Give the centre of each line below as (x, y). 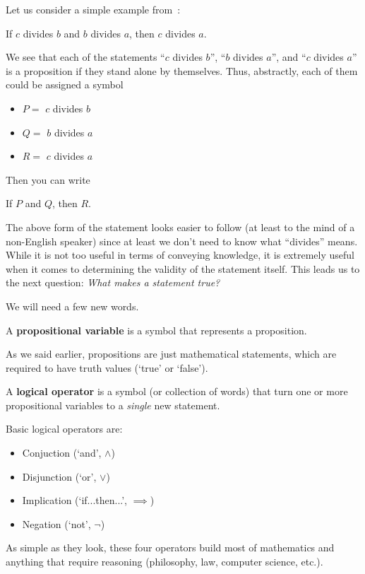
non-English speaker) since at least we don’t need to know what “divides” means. (182, 241)
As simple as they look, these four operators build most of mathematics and (170, 547)
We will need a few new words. (72, 306)
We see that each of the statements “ (85, 57)
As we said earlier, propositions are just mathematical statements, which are (171, 354)
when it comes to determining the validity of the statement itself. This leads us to (183, 268)
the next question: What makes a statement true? (113, 282)
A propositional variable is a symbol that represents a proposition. (156, 330)
